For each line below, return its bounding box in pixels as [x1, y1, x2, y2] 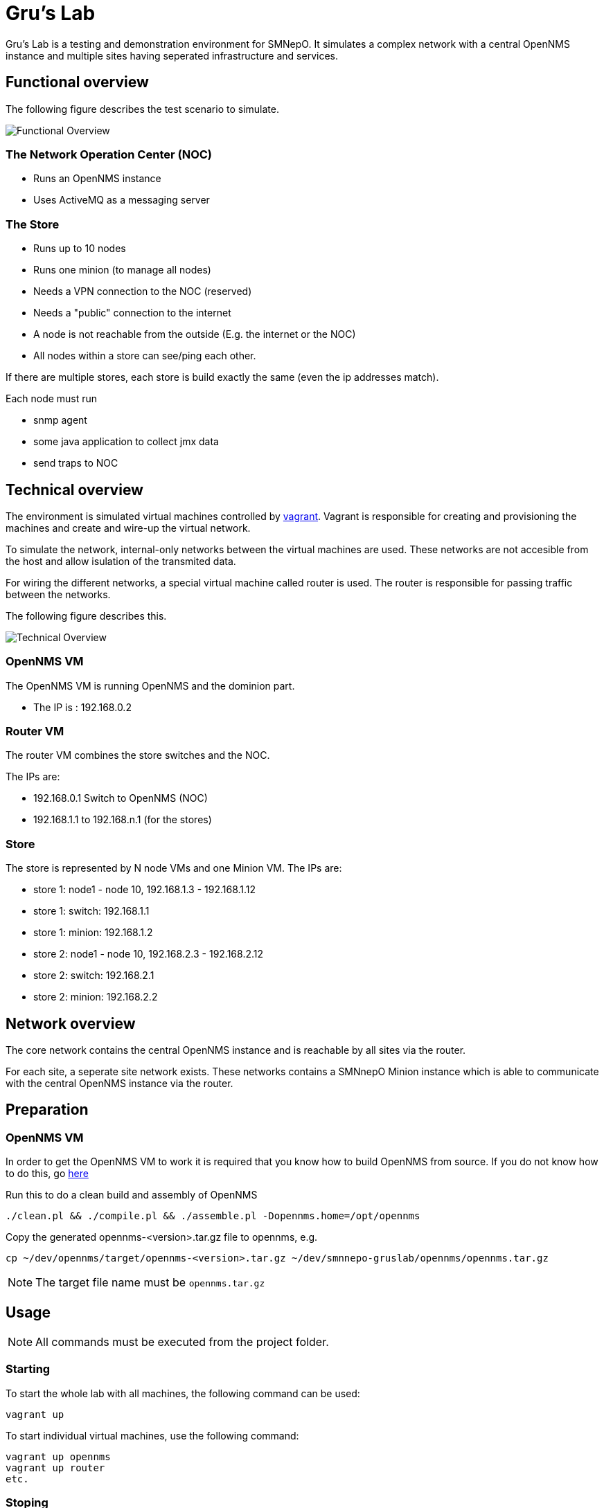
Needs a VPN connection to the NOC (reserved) [33, 285, 252, 298]
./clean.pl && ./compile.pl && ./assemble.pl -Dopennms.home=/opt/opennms [6, 1210, 420, 1222]
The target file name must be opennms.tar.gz [35, 1275, 265, 1290]
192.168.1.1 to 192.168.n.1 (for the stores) [33, 814, 212, 826]
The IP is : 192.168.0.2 [33, 701, 132, 713]
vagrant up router [6, 1462, 105, 1473]
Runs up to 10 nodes [33, 242, 126, 255]
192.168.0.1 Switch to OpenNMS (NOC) [33, 792, 208, 805]
